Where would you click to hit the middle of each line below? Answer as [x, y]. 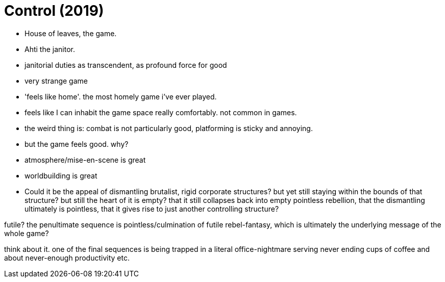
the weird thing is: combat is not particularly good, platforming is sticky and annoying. [169, 128]
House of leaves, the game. [71, 33]
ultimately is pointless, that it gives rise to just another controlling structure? [152, 209]
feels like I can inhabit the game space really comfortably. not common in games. [161, 112]
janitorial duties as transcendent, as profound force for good [126, 65]
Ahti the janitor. [50, 49]
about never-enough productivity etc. [67, 258]
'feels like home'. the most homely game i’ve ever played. [121, 96]
